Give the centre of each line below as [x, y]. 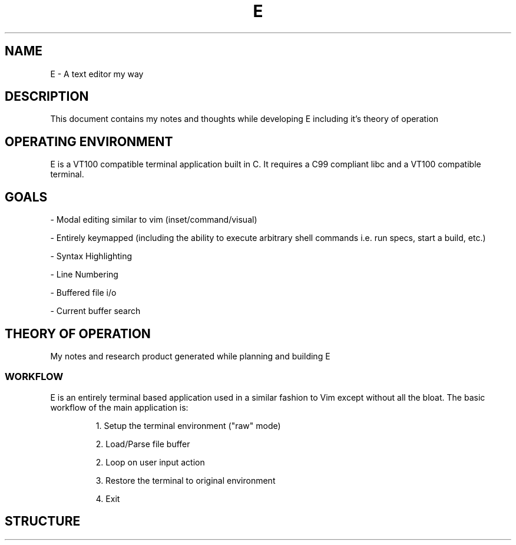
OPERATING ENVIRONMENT [89, 141]
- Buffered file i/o [83, 293]
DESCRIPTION [47, 97]
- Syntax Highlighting [91, 256]
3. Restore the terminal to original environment [186, 480]
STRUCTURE [43, 521]
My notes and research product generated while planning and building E [190, 356]
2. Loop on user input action [150, 462]
